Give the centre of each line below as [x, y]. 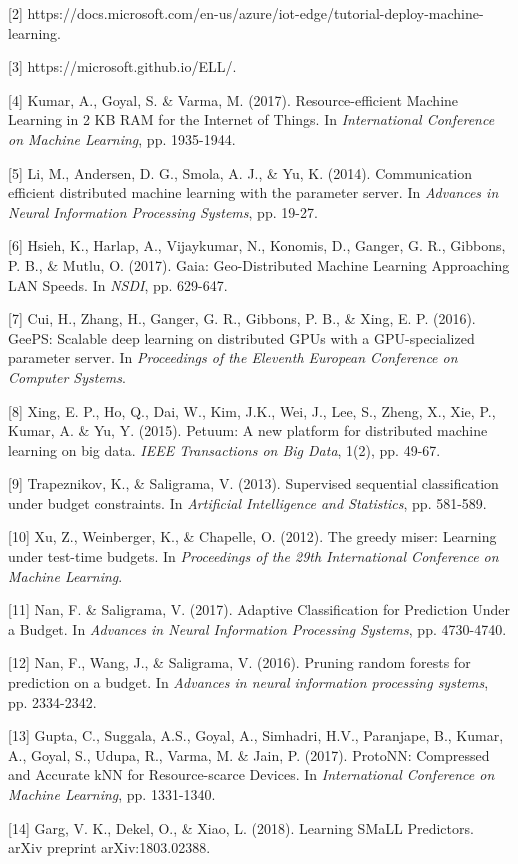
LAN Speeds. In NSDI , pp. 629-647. [118, 284]
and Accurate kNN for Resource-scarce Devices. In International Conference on [251, 774]
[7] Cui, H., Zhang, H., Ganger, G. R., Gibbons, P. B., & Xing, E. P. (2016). [242, 318]
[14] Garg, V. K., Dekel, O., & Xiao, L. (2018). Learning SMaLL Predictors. [241, 827]
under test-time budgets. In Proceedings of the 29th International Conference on [253, 556]
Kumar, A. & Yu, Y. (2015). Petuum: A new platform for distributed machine [248, 430]
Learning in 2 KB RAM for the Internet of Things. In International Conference [251, 119]
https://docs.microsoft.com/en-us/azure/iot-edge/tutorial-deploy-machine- [255, 13]
